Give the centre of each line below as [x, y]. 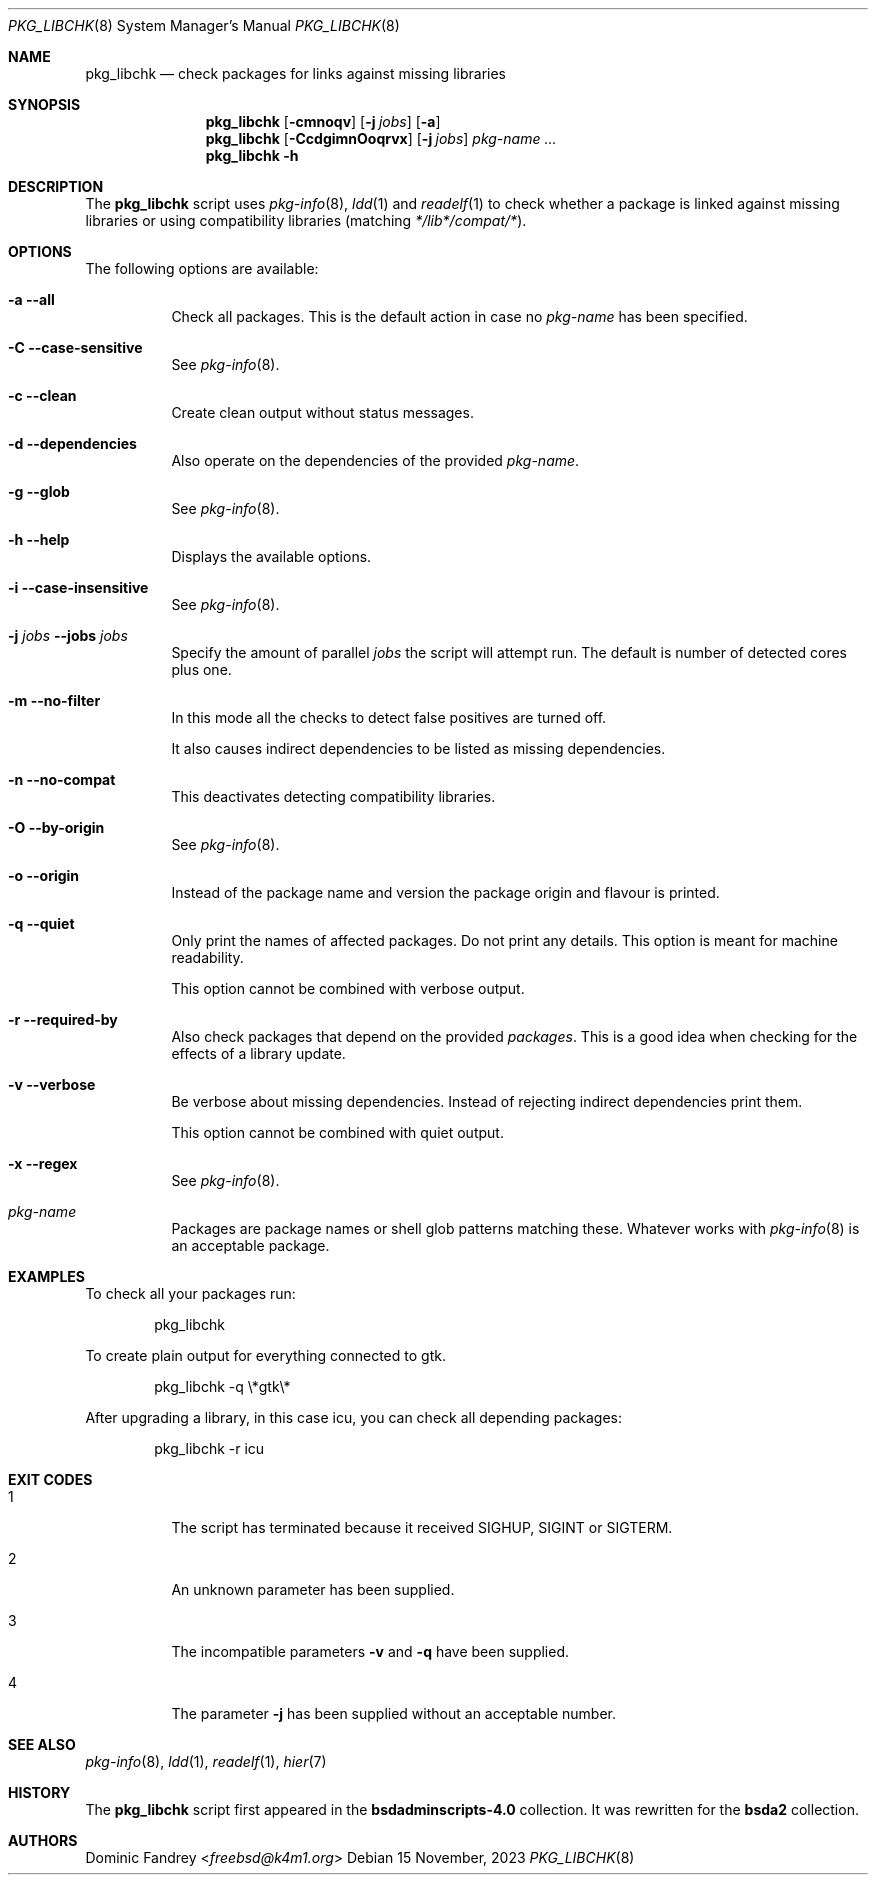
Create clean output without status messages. [322, 412]
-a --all [31, 299]
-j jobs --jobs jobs [68, 635]
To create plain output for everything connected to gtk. [265, 1355]
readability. [207, 957]
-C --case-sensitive [75, 347]
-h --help [39, 539]
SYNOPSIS [44, 104]
